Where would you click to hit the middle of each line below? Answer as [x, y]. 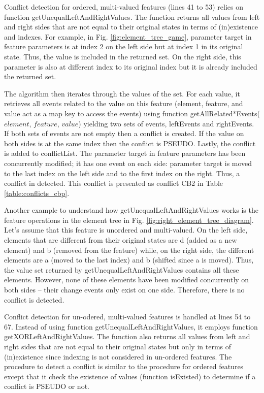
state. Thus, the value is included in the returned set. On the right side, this [123, 56]
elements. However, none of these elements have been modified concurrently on [127, 280]
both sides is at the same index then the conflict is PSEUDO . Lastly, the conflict [130, 143]
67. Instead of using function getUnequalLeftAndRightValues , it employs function [131, 326]
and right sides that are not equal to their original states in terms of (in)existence [131, 27]
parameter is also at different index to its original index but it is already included [131, 66]
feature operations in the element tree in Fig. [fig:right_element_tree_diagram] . [129, 220]
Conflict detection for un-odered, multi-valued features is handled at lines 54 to [127, 317]
